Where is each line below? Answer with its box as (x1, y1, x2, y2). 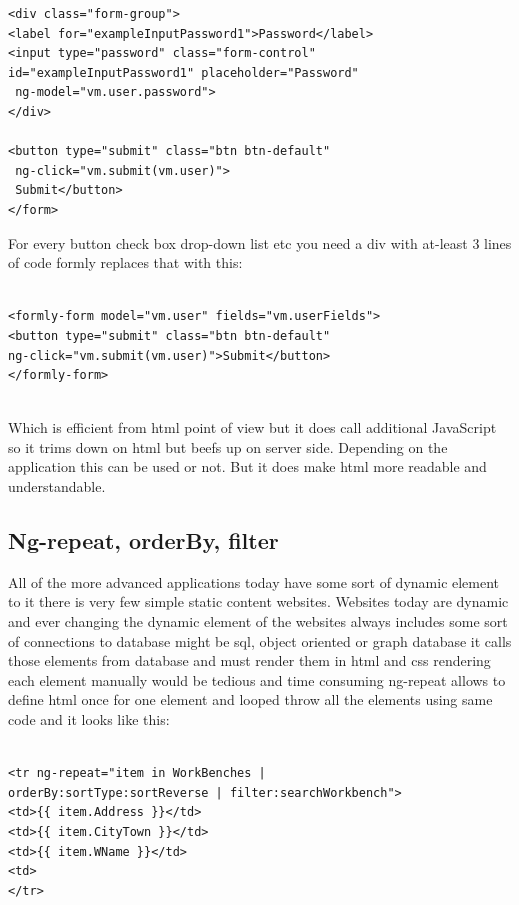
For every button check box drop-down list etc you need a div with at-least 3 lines (8, 232, 512, 253)
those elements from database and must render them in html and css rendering (8, 650, 491, 671)
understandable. (8, 476, 106, 497)
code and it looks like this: (8, 709, 170, 730)
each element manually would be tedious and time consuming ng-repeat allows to (8, 669, 506, 690)
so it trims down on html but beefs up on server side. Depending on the (8, 436, 448, 457)
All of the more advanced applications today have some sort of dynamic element (8, 571, 500, 592)
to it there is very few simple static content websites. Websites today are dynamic (8, 591, 509, 612)
